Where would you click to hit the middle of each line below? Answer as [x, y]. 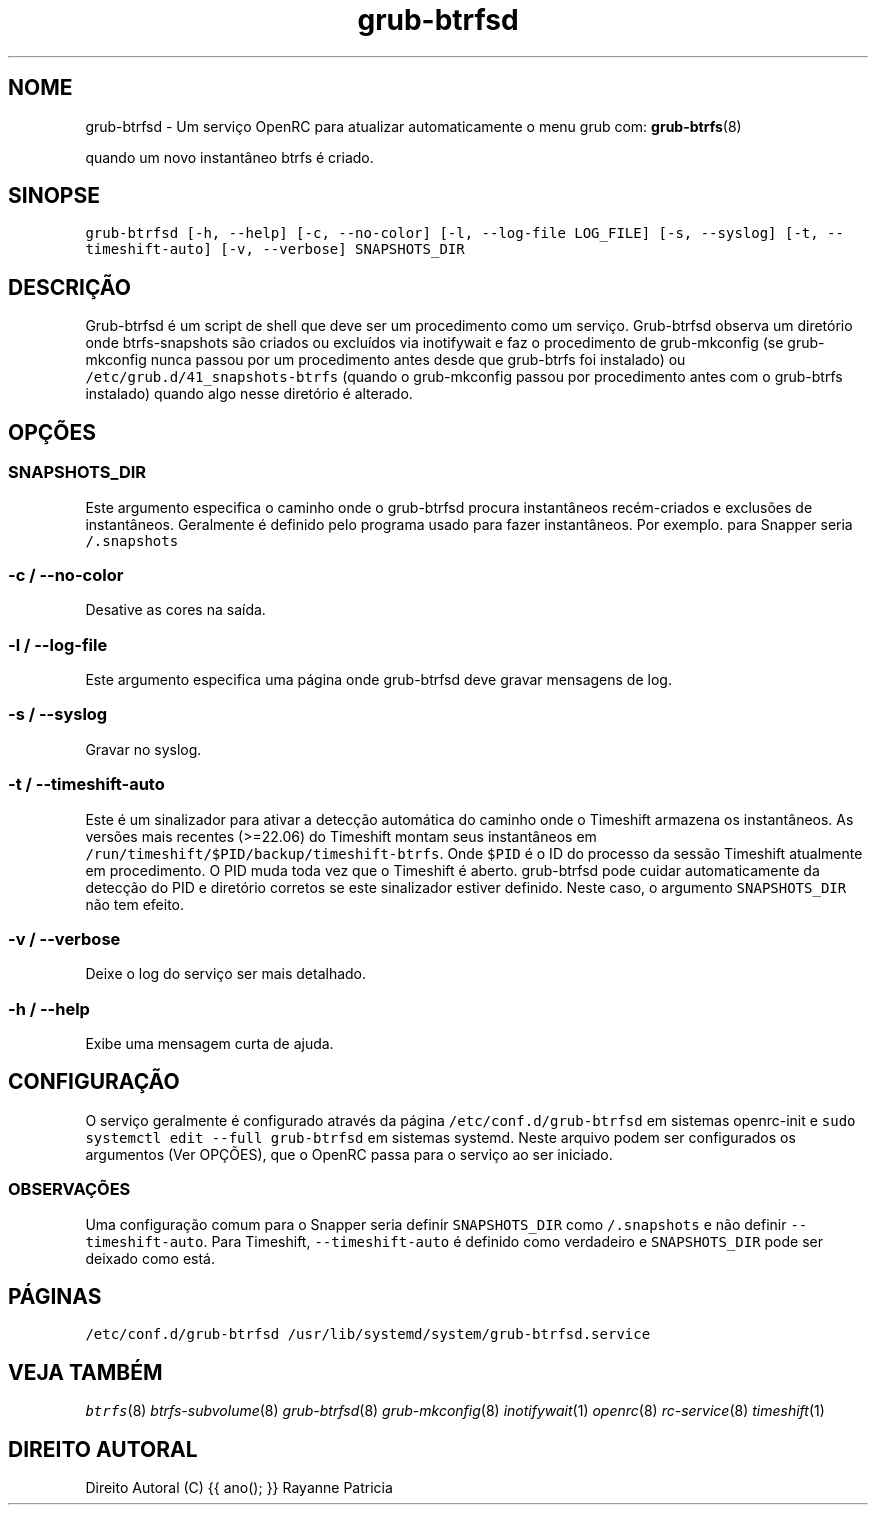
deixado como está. [150, 1258]
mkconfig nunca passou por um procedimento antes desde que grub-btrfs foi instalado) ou [385, 360]
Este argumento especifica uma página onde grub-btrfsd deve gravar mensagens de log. [378, 679]
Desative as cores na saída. [175, 610]
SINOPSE [54, 196]
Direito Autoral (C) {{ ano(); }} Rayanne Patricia [239, 1488]
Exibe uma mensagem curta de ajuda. [209, 1043]
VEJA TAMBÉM [85, 1372]
